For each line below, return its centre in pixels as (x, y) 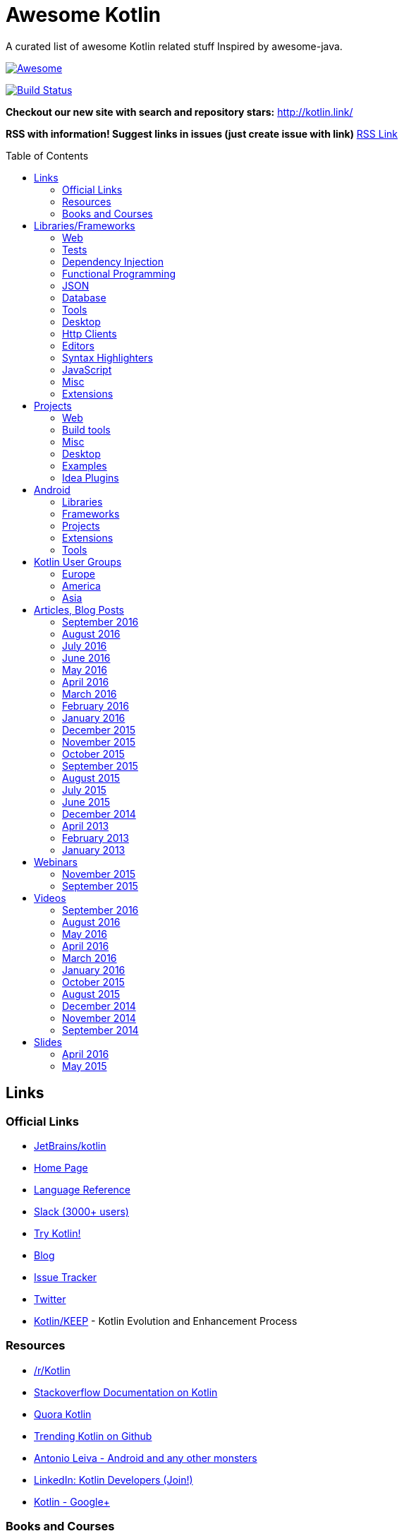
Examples (85, 465)
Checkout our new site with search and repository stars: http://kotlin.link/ (179, 112)
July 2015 (84, 790)
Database (84, 297)
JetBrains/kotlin (70, 1145)
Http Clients (90, 333)
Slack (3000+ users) (81, 1211)
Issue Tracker (66, 1277)
